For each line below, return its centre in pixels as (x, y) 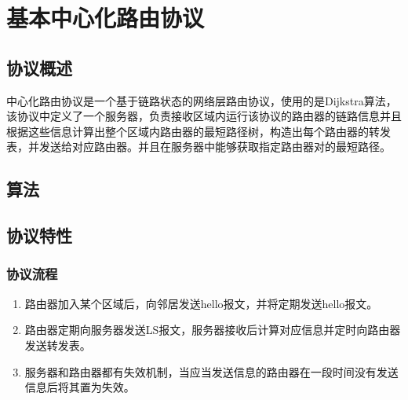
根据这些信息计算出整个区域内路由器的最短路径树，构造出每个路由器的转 (193, 131)
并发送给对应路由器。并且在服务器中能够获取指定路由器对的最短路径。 (209, 147)
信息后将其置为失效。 (80, 387)
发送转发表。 (58, 345)
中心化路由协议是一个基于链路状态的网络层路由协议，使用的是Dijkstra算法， (202, 100)
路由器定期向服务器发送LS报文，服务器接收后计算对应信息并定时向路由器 (213, 330)
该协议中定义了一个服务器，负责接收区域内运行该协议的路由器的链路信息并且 (204, 116)
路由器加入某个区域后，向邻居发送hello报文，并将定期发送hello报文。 (201, 303)
